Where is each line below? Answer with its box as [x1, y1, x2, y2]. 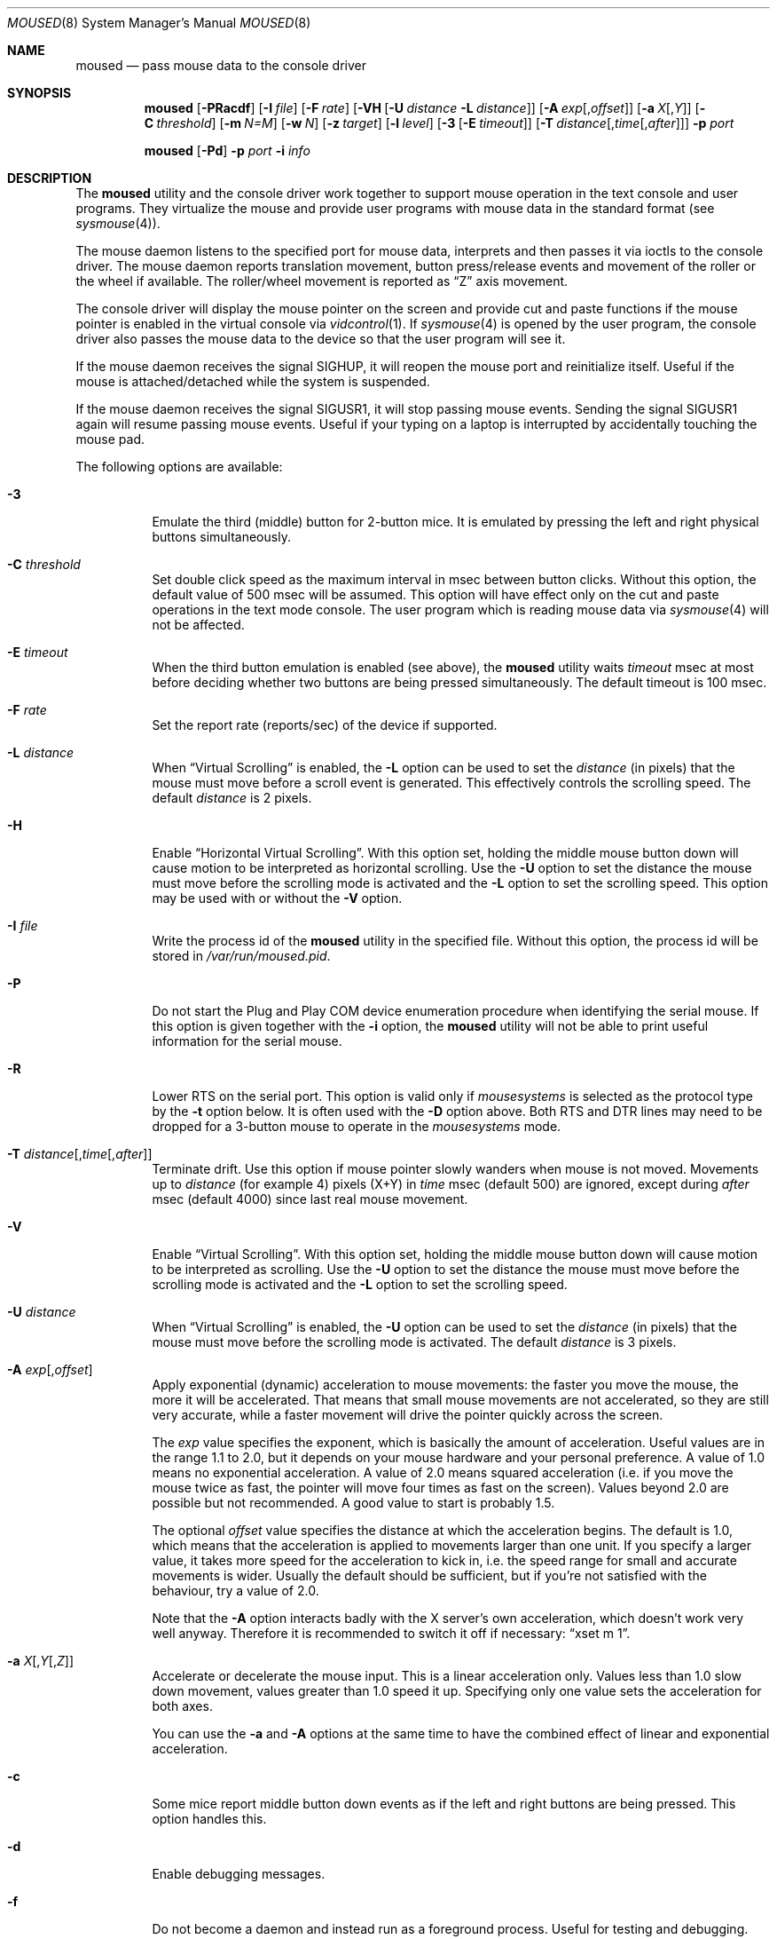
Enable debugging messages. [152, 1866, 326, 1881]
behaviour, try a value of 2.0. [152, 1583, 319, 1598]
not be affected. [152, 617, 245, 632]
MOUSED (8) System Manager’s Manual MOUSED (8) [7, 15, 311, 30]
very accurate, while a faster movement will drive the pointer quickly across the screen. [152, 1407, 663, 1422]
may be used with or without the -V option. [152, 890, 403, 906]
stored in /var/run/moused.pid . [152, 948, 331, 963]
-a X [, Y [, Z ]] [7, 1653, 75, 1668]
